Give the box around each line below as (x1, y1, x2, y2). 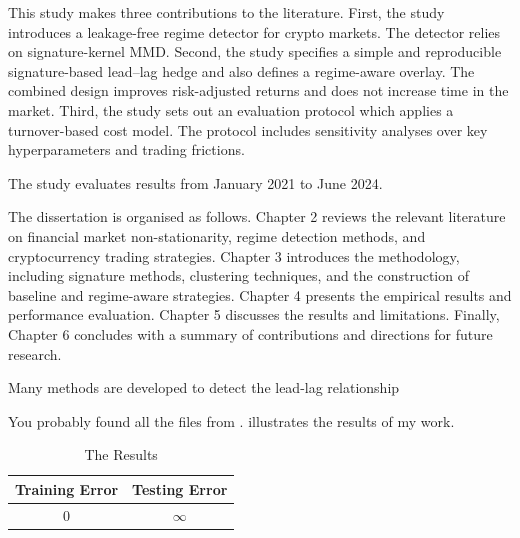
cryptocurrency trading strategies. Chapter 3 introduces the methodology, (8, 245, 460, 266)
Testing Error (132, 478, 228, 499)
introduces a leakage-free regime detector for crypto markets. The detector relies (8, 21, 501, 42)
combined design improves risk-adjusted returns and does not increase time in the (8, 80, 509, 101)
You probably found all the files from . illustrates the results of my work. (8, 410, 455, 431)
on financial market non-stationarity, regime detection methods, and (8, 225, 426, 246)
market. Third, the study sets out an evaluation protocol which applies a (8, 99, 454, 120)
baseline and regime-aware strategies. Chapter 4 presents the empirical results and (8, 284, 512, 305)
